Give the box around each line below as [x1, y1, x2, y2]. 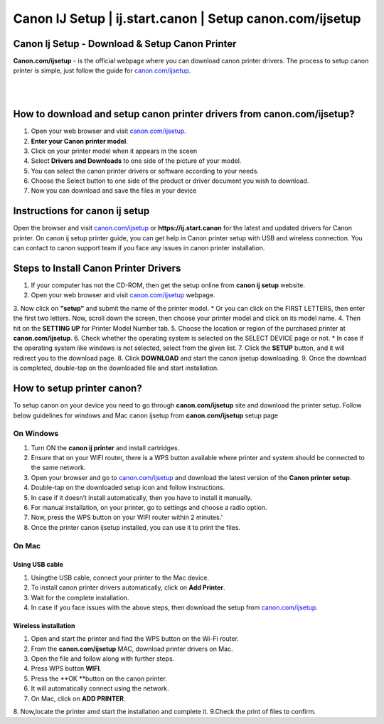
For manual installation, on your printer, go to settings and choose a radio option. [31, 503, 267, 511]
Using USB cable [13, 560, 64, 569]
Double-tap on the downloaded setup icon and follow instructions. [31, 484, 225, 492]
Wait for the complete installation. [31, 593, 129, 602]
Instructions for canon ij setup [13, 205, 150, 217]
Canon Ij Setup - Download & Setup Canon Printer [13, 38, 237, 50]
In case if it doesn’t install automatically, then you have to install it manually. [31, 493, 252, 501]
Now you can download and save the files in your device [31, 186, 197, 195]
